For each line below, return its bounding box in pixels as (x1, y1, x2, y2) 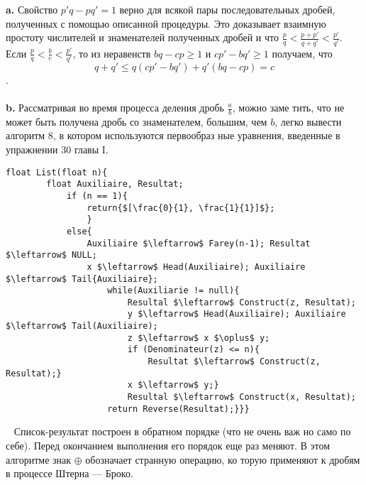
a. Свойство (6, 2, 58, 16)
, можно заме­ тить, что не (232, 100, 345, 114)
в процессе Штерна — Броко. (6, 466, 133, 481)
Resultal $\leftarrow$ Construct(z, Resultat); (127, 297, 356, 307)
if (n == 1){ (66, 190, 128, 201)
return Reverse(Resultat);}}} (107, 403, 250, 414)
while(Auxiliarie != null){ (107, 285, 240, 296)
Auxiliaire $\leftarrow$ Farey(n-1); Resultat (87, 238, 311, 249)
